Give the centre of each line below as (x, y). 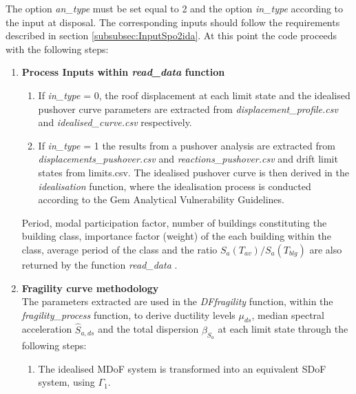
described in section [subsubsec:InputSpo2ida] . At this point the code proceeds (171, 35)
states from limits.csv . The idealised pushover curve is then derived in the (194, 172)
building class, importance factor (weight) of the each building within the (176, 236)
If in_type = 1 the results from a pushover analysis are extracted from (187, 145)
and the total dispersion (148, 329)
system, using (66, 382)
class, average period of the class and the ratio (119, 249)
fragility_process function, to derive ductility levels (128, 314)
